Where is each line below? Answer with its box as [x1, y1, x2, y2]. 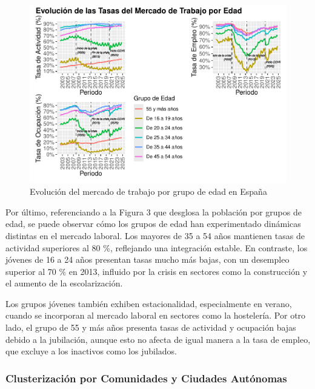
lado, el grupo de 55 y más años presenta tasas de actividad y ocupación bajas [5, 321, 296, 334]
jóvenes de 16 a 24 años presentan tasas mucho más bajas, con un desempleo [5, 253, 290, 266]
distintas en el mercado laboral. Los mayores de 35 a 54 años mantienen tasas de [5, 229, 305, 242]
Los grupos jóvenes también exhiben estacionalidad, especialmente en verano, [5, 297, 292, 310]
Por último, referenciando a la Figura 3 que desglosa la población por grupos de [5, 205, 302, 218]
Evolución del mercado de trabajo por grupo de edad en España [30, 185, 267, 198]
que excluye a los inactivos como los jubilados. [5, 345, 177, 357]
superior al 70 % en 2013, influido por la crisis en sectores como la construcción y [5, 265, 308, 277]
